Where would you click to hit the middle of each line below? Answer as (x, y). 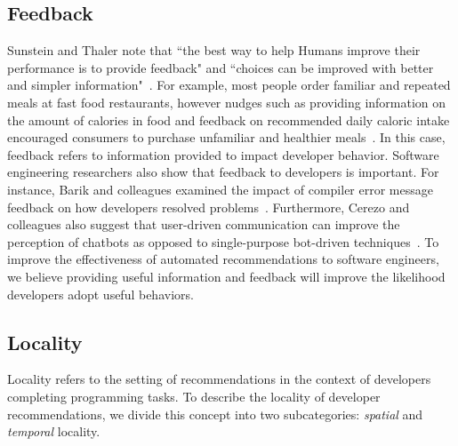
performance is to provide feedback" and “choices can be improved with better (221, 67)
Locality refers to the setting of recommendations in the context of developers (219, 379)
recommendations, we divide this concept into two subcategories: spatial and (215, 414)
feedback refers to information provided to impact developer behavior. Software (223, 154)
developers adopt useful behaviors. (100, 294)
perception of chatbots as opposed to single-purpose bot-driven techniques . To (223, 241)
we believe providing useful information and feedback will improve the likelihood (226, 276)
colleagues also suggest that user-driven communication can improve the (204, 224)
